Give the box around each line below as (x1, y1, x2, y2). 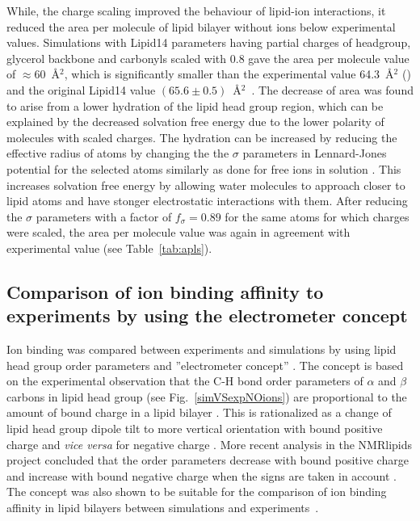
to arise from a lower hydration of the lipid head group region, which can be (6, 97, 384, 114)
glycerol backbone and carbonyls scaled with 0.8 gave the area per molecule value (6, 49, 409, 66)
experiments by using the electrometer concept (6, 303, 408, 328)
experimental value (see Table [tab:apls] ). (6, 239, 212, 256)
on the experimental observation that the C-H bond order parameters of (6, 372, 363, 389)
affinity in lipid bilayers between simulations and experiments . (6, 499, 319, 516)
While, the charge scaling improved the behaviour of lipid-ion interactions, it (6, 2, 386, 19)
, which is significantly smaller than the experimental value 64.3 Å (64, 65, 394, 82)
